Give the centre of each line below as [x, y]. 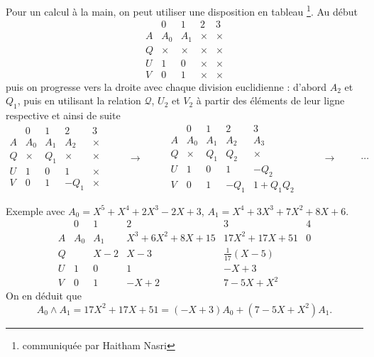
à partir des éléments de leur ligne [270, 100]
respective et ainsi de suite [63, 115]
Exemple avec [35, 210]
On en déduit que [44, 296]
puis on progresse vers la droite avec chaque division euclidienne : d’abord [166, 86]
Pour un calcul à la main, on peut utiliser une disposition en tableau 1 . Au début [182, 10]
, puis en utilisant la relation [79, 100]
